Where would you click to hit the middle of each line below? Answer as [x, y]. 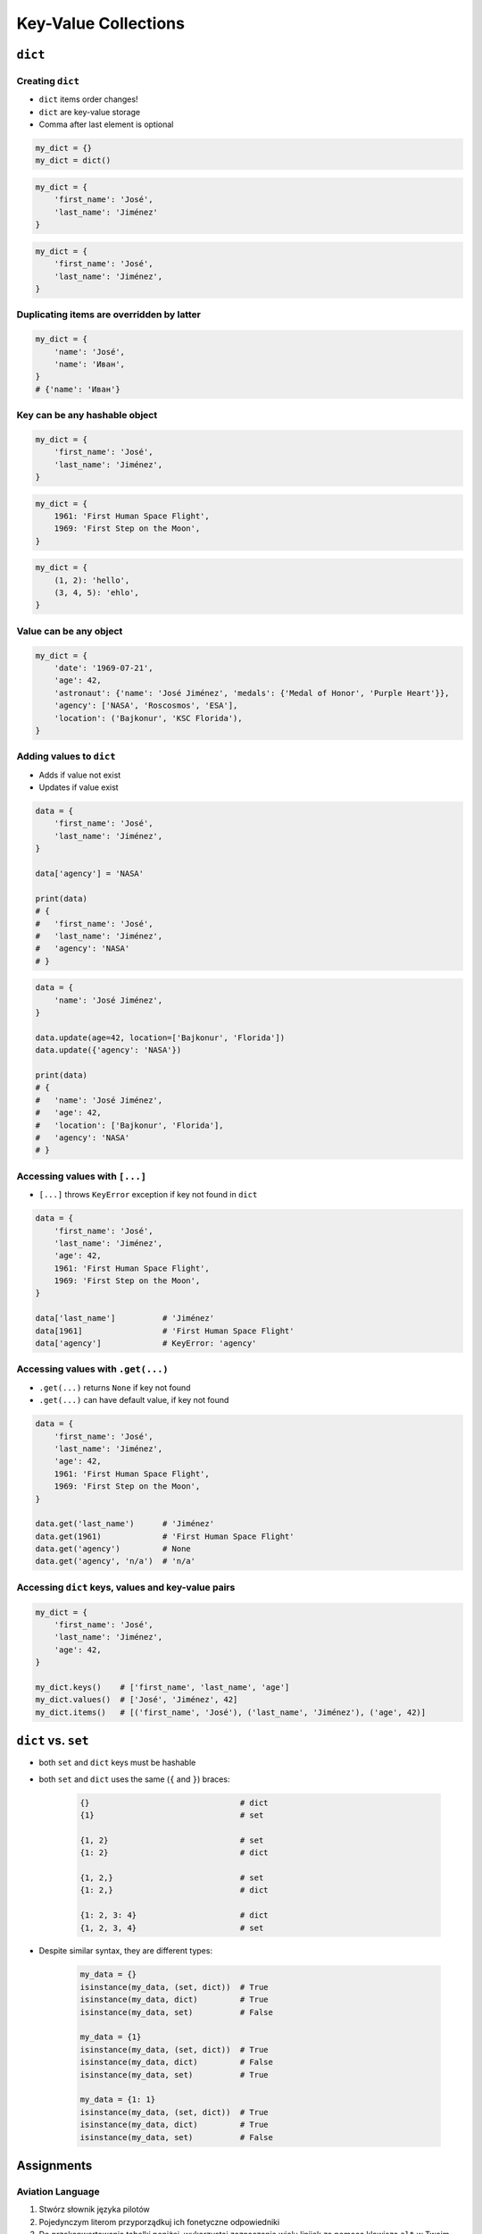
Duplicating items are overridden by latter [108, 315]
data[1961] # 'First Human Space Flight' [165, 1331]
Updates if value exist [79, 787]
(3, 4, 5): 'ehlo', [97, 593]
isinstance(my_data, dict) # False [177, 2062]
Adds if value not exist [80, 775]
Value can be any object [70, 631]
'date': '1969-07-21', [104, 668]
